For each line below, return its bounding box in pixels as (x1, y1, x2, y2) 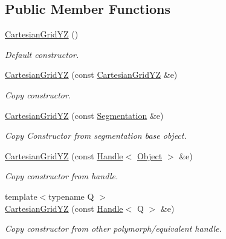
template (5, 190, 37, 202)
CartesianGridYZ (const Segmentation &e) (5, 109, 164, 121)
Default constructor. (5, 48, 79, 60)
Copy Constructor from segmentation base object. (5, 129, 187, 142)
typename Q (48, 190, 94, 202)
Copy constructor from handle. (5, 170, 118, 182)
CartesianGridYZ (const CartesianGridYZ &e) (5, 68, 178, 81)
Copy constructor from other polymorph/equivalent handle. (5, 222, 222, 235)
